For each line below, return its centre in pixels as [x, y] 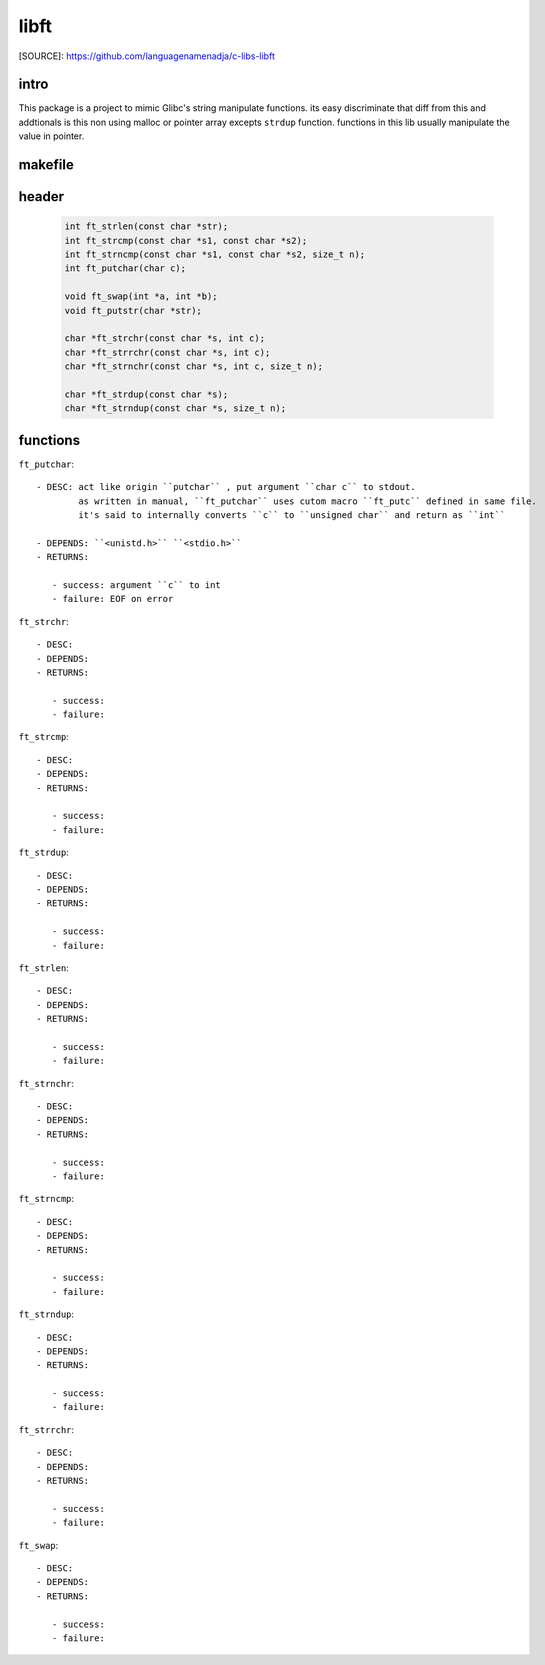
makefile [46, 165]
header [41, 196]
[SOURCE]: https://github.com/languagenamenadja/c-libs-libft [146, 56]
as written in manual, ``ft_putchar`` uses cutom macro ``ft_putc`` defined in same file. [307, 501]
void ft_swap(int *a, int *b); [141, 296]
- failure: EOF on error [112, 599]
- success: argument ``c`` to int [136, 584]
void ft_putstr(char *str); [133, 310]
